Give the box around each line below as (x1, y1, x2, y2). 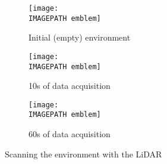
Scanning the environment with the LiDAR (5, 147, 162, 160)
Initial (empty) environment (29, 31, 131, 44)
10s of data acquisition (29, 79, 111, 92)
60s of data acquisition (29, 128, 111, 140)
